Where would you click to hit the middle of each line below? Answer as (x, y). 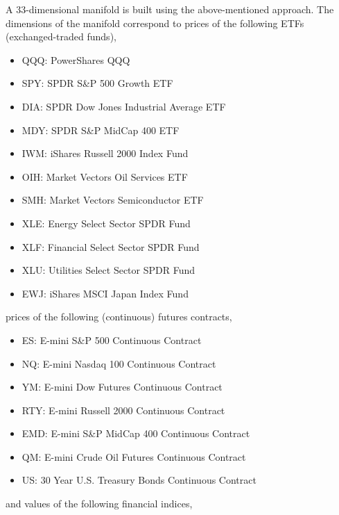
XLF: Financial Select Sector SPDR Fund (111, 246)
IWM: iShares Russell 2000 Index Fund (105, 153)
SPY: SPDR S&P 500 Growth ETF (97, 83)
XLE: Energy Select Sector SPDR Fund (106, 223)
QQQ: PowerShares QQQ (76, 59)
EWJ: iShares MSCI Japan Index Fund (105, 293)
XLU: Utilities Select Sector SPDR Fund (108, 270)
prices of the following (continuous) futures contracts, (119, 317)
